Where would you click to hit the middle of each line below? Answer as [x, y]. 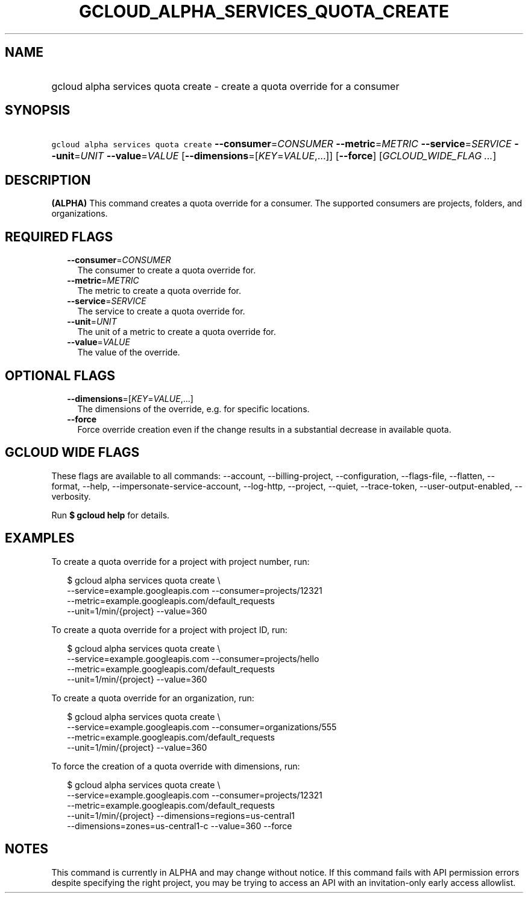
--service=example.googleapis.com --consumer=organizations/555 [202, 727]
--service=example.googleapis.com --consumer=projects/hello [193, 658]
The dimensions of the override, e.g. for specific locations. [193, 409]
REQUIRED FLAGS [59, 237]
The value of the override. [129, 352]
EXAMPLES [40, 538]
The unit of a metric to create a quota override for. [177, 332]
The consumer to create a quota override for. [167, 270]
